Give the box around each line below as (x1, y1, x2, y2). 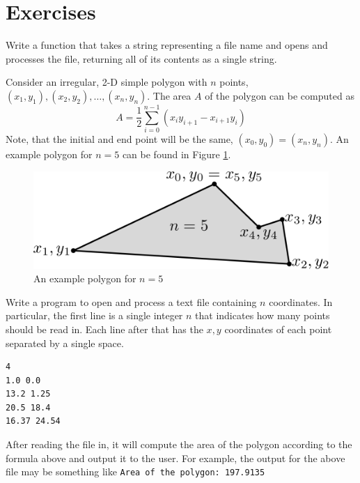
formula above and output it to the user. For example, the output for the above (6, 450, 345, 465)
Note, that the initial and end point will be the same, (6, 132, 233, 146)
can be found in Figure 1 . (122, 147, 231, 162)
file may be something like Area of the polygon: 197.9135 (6, 464, 265, 479)
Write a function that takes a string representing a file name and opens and (6, 38, 328, 52)
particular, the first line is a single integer (6, 308, 183, 323)
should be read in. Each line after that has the (6, 321, 203, 336)
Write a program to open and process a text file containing (6, 294, 257, 309)
